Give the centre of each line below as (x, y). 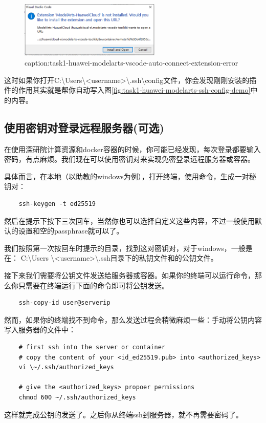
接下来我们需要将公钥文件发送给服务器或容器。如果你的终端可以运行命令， (129, 275)
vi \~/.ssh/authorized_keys (66, 367)
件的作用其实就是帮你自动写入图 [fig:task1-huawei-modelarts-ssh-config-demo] (127, 90)
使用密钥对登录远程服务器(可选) (84, 127)
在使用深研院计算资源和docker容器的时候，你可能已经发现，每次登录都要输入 (132, 149)
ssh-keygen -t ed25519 (57, 204)
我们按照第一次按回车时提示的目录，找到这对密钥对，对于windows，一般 (125, 248)
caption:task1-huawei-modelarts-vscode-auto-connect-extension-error (131, 63)
